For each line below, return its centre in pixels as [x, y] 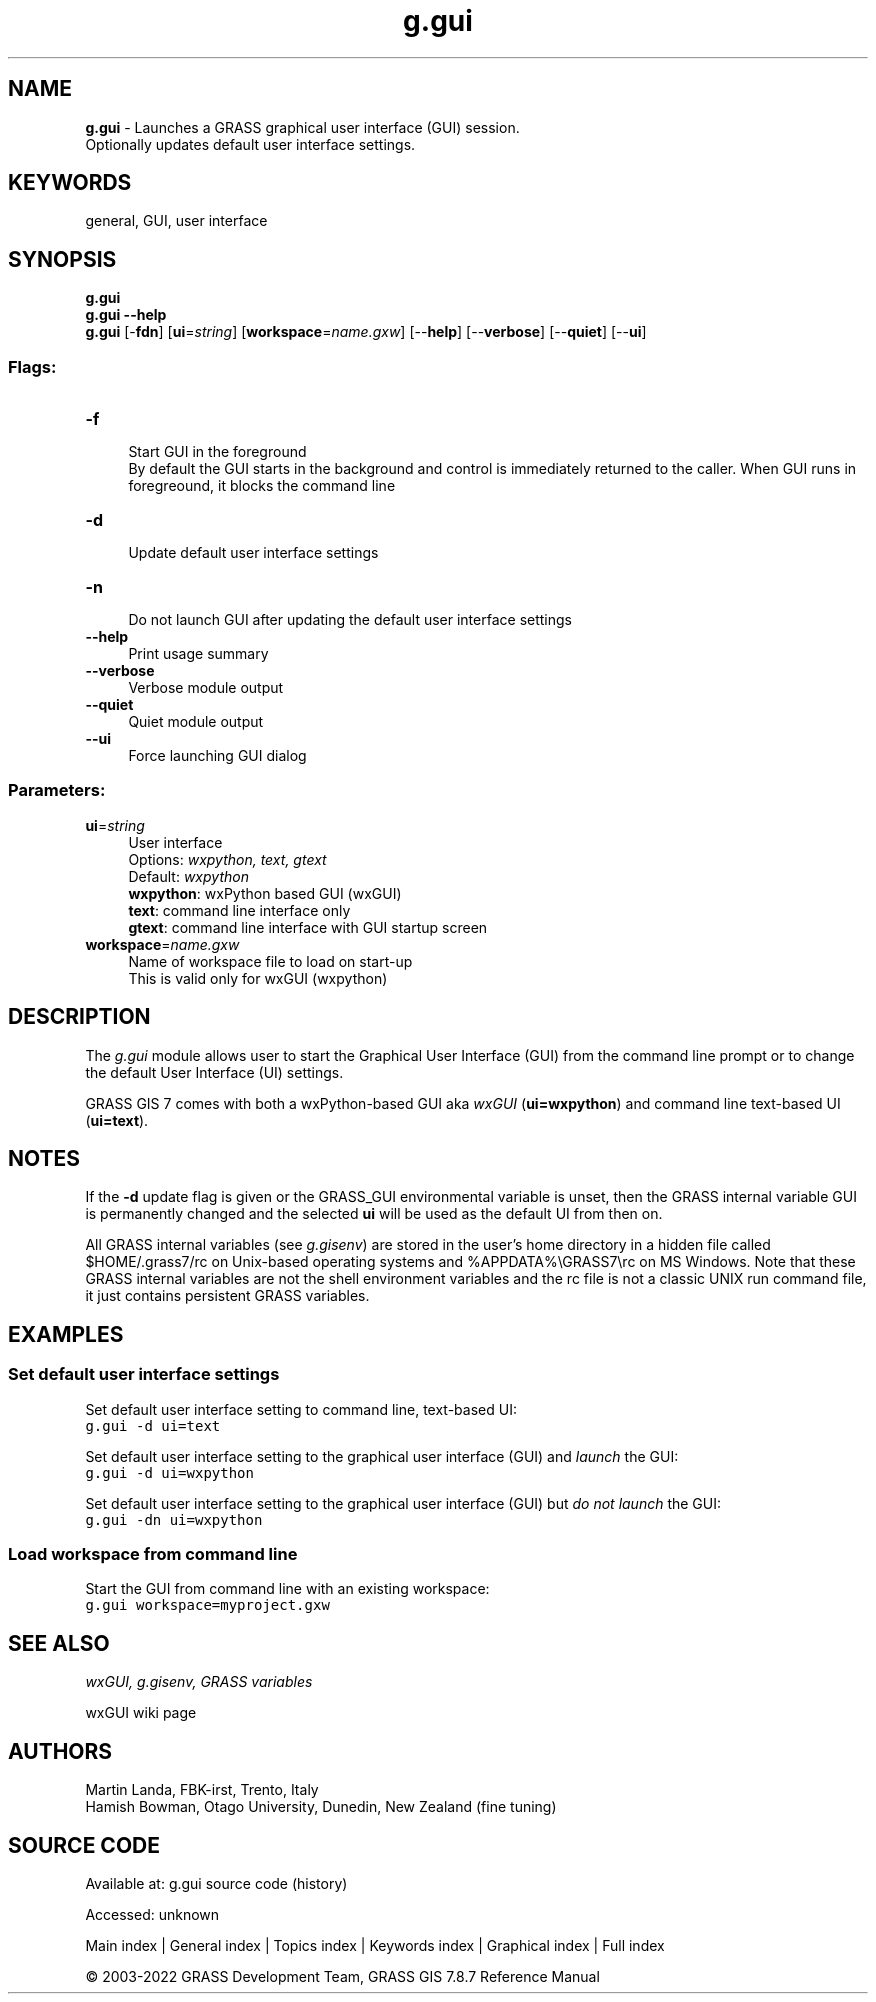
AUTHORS [60, 1751]
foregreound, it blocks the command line [262, 486]
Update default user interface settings [253, 553]
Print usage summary [198, 654]
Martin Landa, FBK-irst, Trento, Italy [202, 1790]
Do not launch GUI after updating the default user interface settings [350, 620]
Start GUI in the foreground [217, 452]
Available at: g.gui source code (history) [216, 1883]
